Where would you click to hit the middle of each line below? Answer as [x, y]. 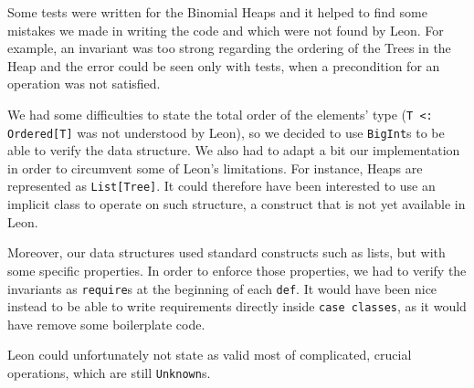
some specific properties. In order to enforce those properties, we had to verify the [237, 270]
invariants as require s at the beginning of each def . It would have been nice [222, 288]
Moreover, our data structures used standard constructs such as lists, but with [226, 252]
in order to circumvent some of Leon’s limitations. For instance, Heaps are [215, 168]
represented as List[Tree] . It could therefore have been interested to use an [221, 186]
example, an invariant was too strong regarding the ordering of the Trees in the [229, 48]
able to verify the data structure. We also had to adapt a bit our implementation [234, 150]
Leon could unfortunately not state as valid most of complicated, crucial [210, 355]
